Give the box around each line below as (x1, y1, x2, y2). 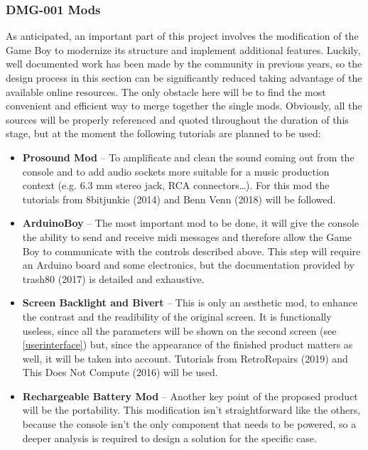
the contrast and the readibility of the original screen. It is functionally (22, 309, 332, 323)
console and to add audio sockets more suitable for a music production (22, 164, 330, 178)
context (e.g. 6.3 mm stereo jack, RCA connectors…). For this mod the (22, 178, 330, 193)
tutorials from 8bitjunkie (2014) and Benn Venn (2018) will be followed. (22, 191, 336, 206)
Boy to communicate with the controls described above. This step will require (22, 243, 361, 258)
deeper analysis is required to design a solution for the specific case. (22, 430, 317, 445)
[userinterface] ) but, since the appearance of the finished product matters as (22, 337, 353, 352)
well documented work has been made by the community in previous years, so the (6, 56, 362, 71)
